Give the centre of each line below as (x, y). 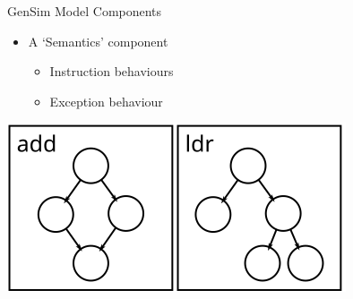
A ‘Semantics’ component (98, 41)
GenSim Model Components (85, 11)
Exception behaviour (106, 101)
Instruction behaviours (112, 71)
